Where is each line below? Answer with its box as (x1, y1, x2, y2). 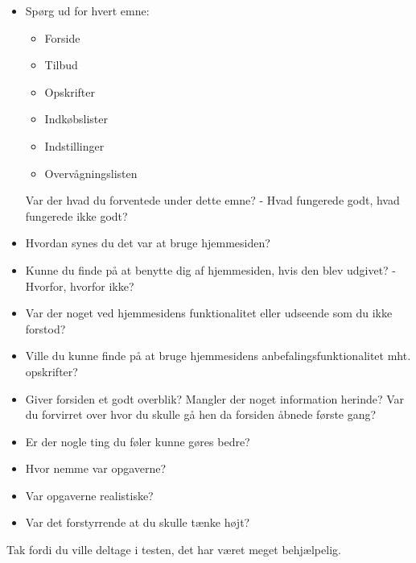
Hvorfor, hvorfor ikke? (25, 277, 134, 294)
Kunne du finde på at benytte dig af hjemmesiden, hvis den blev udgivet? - (25, 261, 397, 278)
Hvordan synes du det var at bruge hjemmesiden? (25, 234, 270, 251)
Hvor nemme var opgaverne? (25, 460, 167, 477)
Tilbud (44, 56, 78, 73)
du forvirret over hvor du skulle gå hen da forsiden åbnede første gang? (25, 406, 377, 423)
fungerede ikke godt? (25, 207, 128, 224)
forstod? (25, 320, 66, 337)
